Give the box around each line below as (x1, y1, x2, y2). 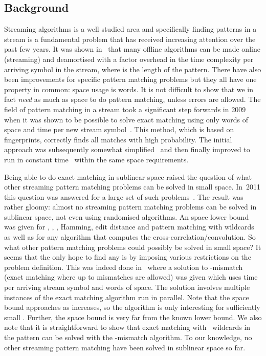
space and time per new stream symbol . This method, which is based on (4, 124, 234, 135)
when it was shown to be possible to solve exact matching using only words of (4, 114, 248, 124)
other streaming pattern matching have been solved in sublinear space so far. (4, 342, 246, 352)
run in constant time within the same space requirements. (4, 154, 189, 164)
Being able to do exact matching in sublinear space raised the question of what (4, 171, 252, 182)
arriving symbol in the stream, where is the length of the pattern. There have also (4, 64, 261, 74)
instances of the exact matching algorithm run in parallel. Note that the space (4, 291, 249, 302)
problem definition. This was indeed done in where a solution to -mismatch (4, 261, 243, 272)
